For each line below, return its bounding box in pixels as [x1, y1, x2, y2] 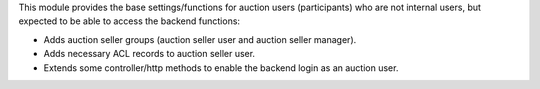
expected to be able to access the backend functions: [18, 15, 240, 27]
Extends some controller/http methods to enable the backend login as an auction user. [43, 61, 399, 74]
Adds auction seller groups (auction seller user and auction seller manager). [43, 33, 357, 45]
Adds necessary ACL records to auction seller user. [43, 48, 255, 60]
